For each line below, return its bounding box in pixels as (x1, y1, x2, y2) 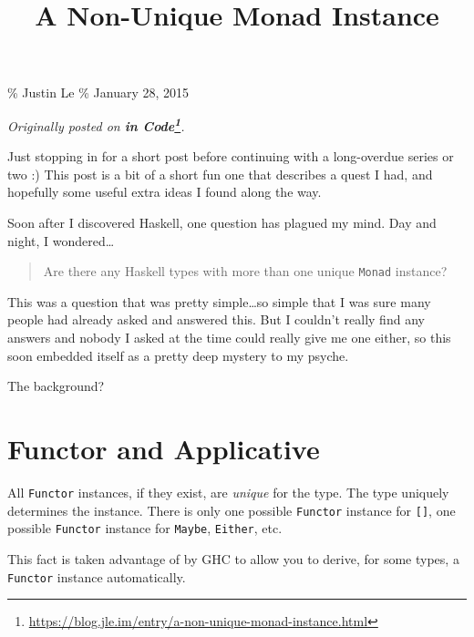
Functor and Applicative (7, 430, 320, 467)
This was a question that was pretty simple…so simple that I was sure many (7, 292, 431, 311)
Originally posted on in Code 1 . (7, 113, 185, 135)
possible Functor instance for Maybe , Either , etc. (7, 519, 283, 538)
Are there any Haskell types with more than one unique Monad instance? (43, 262, 448, 281)
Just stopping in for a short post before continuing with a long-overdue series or (7, 147, 454, 166)
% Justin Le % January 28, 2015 (7, 83, 190, 102)
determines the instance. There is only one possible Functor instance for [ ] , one (7, 500, 456, 519)
